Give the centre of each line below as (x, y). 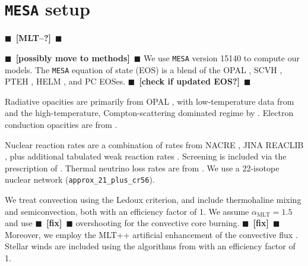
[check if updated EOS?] (189, 81)
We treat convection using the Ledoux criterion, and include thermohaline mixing (153, 199)
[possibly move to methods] (73, 57)
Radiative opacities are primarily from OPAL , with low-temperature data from (150, 101)
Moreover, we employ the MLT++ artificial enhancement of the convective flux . (151, 234)
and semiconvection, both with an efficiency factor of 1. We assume (127, 211)
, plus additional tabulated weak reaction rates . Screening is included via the (146, 156)
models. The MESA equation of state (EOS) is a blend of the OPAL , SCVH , (144, 69)
